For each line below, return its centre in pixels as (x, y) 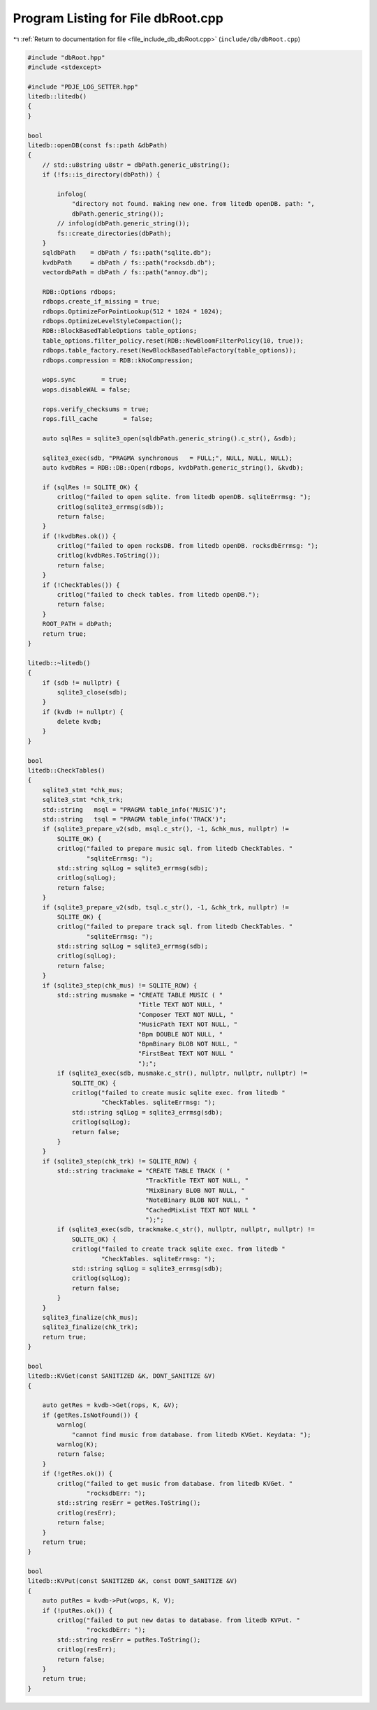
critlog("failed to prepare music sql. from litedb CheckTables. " (175, 849)
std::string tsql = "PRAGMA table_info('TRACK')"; (134, 819)
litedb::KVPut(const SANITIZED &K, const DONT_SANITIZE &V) (133, 1581)
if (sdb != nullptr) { (81, 683)
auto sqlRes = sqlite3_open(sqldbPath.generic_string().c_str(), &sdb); (169, 438)
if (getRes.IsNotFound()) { (90, 1415)
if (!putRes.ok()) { (77, 1610)
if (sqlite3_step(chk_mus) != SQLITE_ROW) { (120, 985)
